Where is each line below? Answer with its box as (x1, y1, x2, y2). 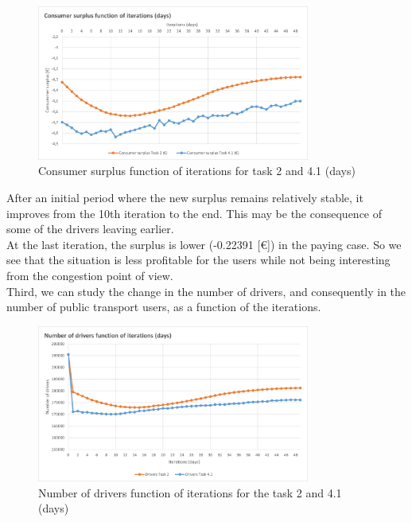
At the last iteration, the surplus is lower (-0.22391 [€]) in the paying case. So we (6, 236, 402, 252)
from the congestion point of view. (6, 267, 173, 283)
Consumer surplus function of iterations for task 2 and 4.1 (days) (38, 162, 356, 179)
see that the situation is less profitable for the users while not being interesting (6, 251, 391, 268)
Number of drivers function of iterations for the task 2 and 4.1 (38, 484, 342, 501)
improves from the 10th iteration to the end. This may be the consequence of (6, 205, 383, 221)
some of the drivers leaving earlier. (6, 220, 174, 237)
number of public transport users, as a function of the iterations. (6, 298, 321, 315)
